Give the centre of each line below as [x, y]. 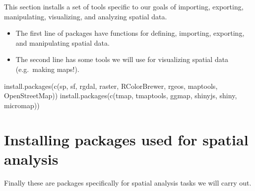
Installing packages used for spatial [126, 139]
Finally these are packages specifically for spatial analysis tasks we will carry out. [128, 182]
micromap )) [22, 105]
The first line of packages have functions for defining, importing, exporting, [130, 33]
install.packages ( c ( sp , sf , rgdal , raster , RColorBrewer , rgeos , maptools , [111, 86]
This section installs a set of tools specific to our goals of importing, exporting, [124, 6]
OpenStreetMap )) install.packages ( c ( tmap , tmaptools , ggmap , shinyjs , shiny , [121, 95]
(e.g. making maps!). [47, 69]
